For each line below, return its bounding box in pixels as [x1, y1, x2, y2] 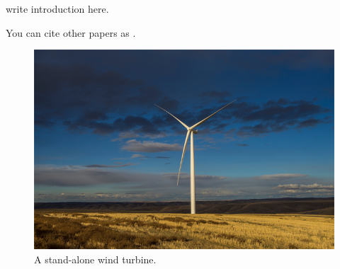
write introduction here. [6, 1, 109, 16]
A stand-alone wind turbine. [34, 252, 157, 267]
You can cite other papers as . [6, 25, 136, 40]
